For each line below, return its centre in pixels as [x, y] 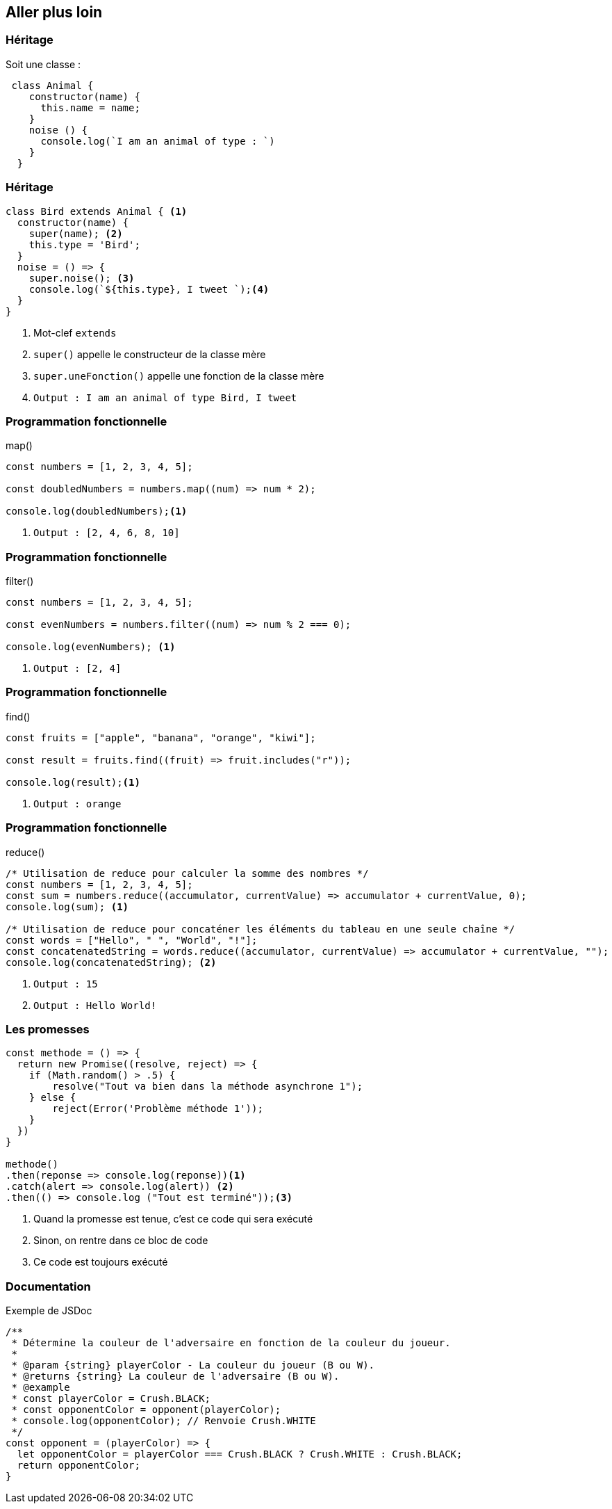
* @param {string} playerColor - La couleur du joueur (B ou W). [193, 1365]
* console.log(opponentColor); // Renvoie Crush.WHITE [164, 1421]
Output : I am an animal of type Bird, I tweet [165, 397]
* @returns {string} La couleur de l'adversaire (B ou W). [175, 1377]
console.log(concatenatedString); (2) [111, 962]
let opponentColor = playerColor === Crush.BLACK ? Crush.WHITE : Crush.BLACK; [240, 1454]
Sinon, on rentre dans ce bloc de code [121, 1241]
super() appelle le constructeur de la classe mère [150, 354]
